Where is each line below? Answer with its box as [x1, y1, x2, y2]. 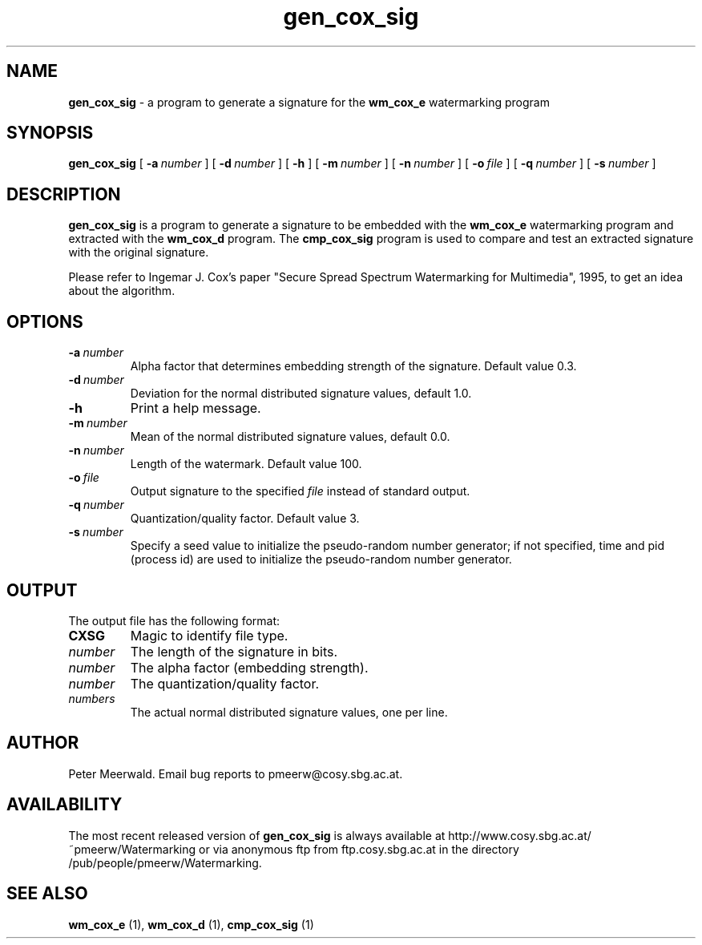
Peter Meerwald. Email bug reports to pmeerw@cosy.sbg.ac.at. [68, 766, 403, 781]
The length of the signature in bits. [130, 643, 338, 660]
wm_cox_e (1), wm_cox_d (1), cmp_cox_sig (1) [68, 917, 314, 931]
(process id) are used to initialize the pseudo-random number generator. [130, 552, 512, 567]
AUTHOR [6, 733, 79, 753]
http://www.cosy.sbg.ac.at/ [448, 828, 591, 842]
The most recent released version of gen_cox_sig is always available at [68, 828, 446, 842]
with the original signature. [68, 245, 209, 260]
